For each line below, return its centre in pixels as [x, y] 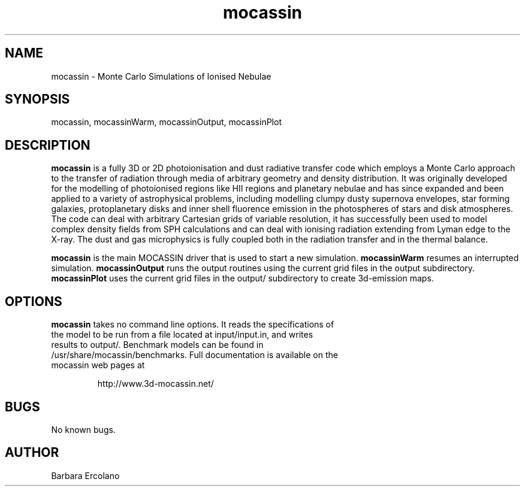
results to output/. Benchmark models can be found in [157, 345]
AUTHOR [32, 453]
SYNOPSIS [37, 99]
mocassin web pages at [98, 365]
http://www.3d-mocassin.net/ [156, 384]
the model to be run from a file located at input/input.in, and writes [182, 335]
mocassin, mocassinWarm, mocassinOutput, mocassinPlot [166, 122]
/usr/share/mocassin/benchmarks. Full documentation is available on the [194, 355]
